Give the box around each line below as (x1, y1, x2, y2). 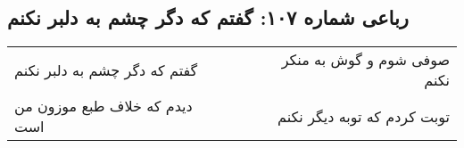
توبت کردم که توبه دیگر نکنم (278, 105, 450, 127)
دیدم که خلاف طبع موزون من (14, 95, 193, 117)
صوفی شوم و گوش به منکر (281, 49, 450, 70)
